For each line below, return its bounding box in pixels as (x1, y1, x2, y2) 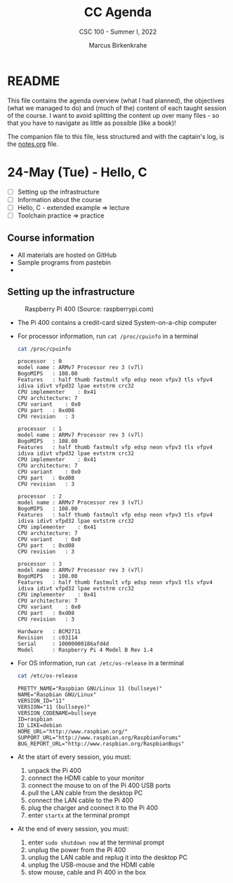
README (7, 73, 60, 88)
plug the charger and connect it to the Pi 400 (27, 804, 159, 812)
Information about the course (17, 195, 102, 204)
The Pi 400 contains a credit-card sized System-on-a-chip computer (17, 318, 218, 326)
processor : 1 (17, 425, 62, 432)
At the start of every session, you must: (17, 752, 132, 762)
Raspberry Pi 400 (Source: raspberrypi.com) (25, 305, 154, 313)
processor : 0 (17, 358, 62, 365)
